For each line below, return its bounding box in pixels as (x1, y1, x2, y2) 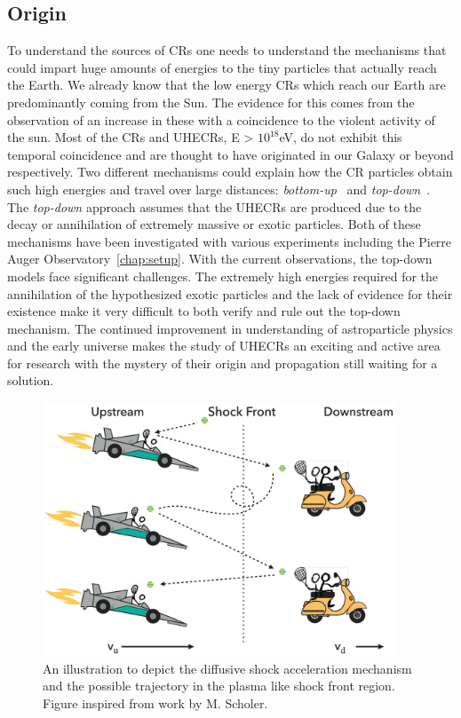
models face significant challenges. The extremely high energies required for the (7, 266, 439, 285)
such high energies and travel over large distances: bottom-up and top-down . (7, 179, 431, 198)
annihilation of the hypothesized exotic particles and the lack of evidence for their (7, 284, 453, 303)
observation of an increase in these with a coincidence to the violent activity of (7, 110, 435, 129)
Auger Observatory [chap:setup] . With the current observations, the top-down (7, 249, 433, 268)
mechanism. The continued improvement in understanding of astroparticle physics (7, 319, 453, 337)
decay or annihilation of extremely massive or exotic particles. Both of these (7, 215, 421, 233)
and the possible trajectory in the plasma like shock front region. (43, 676, 395, 695)
